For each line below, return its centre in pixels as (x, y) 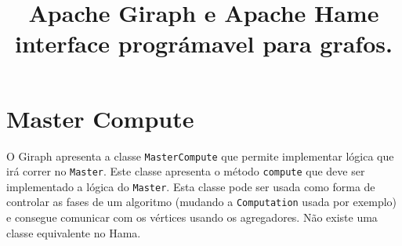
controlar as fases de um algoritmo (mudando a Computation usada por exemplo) (202, 202)
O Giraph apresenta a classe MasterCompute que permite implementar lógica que (200, 156)
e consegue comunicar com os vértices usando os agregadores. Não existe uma (192, 217)
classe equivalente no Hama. (74, 232)
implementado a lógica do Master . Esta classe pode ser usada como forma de (191, 186)
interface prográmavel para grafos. (204, 43)
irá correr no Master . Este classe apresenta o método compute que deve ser (186, 171)
